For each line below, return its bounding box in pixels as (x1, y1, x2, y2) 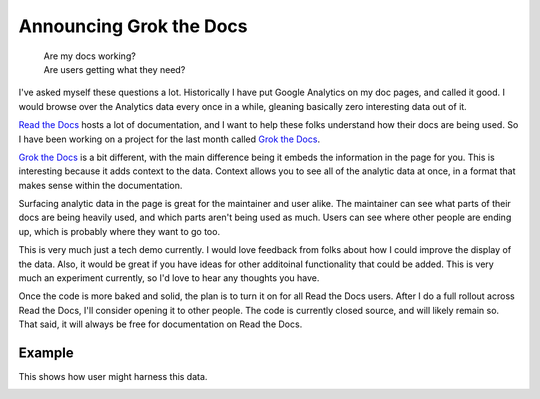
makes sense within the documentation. (18, 179, 183, 191)
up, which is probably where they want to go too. (18, 225, 220, 237)
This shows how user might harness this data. (18, 371, 208, 383)
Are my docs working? (43, 50, 137, 62)
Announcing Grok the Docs (18, 15, 249, 37)
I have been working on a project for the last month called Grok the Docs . (18, 133, 320, 145)
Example (18, 345, 74, 361)
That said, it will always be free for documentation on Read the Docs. (18, 318, 303, 330)
